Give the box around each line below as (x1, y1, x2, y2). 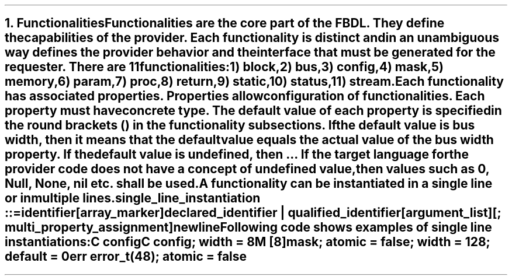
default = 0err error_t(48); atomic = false (5, 249, 247, 264)
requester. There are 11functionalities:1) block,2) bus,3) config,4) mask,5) (5, 60, 444, 75)
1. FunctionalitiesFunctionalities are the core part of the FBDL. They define (5, 16, 445, 31)
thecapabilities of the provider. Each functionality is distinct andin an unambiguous (5, 30, 499, 45)
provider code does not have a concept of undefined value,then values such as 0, (5, 162, 490, 177)
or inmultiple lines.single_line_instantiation (5, 191, 261, 206)
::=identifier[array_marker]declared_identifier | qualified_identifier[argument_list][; (5, 205, 501, 220)
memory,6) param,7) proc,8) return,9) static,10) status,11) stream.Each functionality (5, 74, 504, 89)
